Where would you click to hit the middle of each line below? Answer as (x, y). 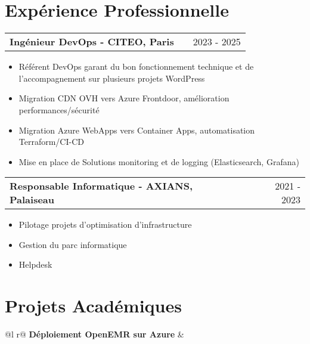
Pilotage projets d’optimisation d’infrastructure (105, 224)
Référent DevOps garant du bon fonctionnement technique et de (136, 66)
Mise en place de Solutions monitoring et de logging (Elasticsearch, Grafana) (159, 161)
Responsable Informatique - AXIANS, (101, 186)
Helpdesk (35, 264)
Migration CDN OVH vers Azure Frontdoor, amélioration (124, 98)
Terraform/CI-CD (51, 142)
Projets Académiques (93, 306)
